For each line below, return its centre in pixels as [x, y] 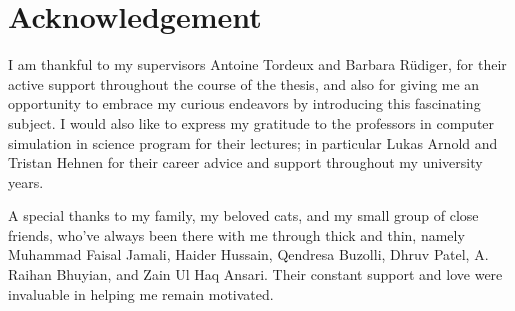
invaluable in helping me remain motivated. [141, 293]
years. [26, 181]
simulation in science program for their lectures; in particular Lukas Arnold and [253, 142]
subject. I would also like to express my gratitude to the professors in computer [251, 122]
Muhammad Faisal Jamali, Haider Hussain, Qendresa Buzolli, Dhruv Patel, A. [248, 254]
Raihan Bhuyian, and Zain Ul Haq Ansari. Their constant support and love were [255, 274]
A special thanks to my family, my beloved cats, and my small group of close [243, 215]
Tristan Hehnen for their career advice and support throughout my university [245, 162]
